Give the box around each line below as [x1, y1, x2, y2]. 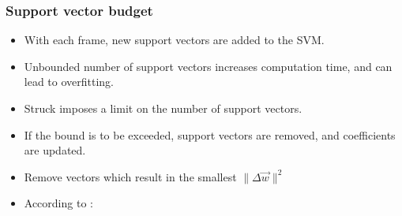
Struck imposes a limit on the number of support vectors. [24, 100, 302, 116]
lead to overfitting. [24, 73, 115, 90]
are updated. [24, 142, 86, 158]
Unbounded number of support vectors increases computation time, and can [24, 58, 393, 74]
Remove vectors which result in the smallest [24, 168, 237, 184]
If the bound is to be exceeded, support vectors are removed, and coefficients [24, 126, 396, 143]
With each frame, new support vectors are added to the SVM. [24, 32, 325, 48]
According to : [24, 195, 93, 211]
